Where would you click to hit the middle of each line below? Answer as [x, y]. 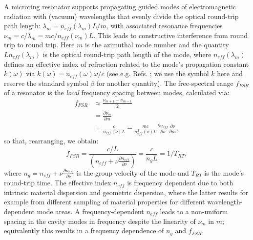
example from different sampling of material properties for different [105, 202]
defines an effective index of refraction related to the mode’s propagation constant [126, 64]
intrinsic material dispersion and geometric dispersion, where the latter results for [126, 192]
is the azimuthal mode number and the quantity [157, 45]
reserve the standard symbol [46, 83]
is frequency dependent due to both [180, 183]
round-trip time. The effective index [58, 183]
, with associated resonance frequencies [164, 26]
